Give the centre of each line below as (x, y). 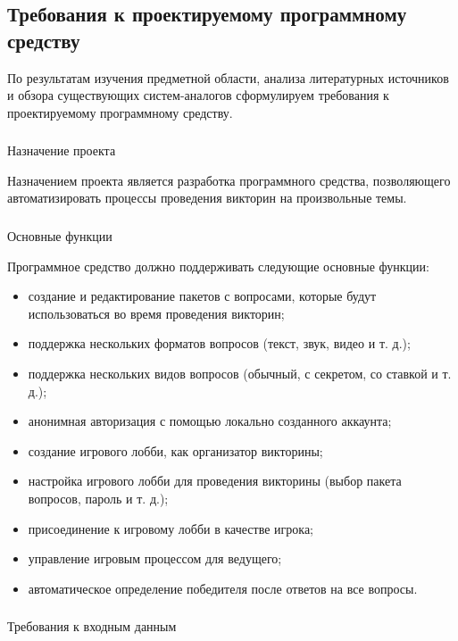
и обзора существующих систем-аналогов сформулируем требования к (198, 95)
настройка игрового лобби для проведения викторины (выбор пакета (215, 481)
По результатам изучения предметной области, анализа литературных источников (228, 77)
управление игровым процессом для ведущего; (155, 558)
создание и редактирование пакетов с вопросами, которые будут (202, 296)
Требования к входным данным (92, 626)
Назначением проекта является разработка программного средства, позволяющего (229, 180)
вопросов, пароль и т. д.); (98, 498)
